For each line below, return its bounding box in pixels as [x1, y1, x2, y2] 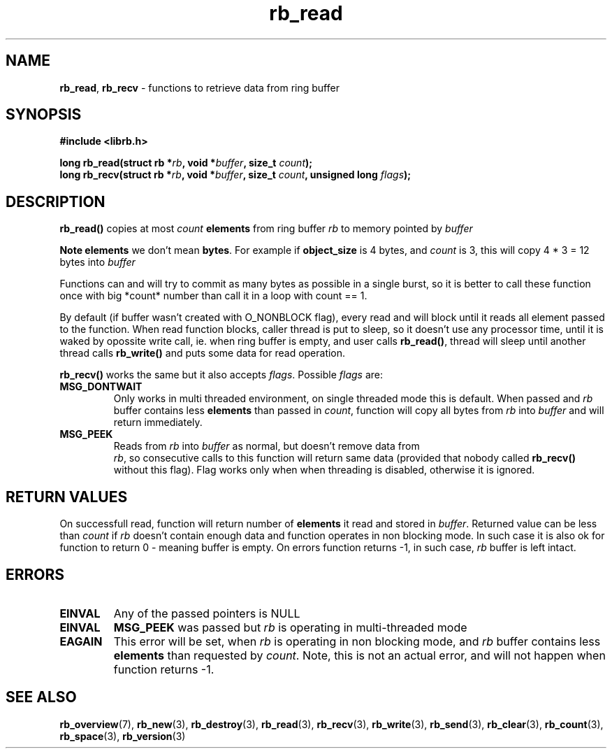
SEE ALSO [6, 688, 77, 706]
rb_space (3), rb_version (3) [59, 730, 186, 742]
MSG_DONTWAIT [59, 380, 143, 393]
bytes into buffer [59, 256, 136, 269]
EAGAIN [59, 634, 103, 648]
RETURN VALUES [6, 488, 128, 506]
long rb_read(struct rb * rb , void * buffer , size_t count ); [59, 157, 313, 169]
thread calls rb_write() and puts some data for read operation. [59, 347, 346, 360]
